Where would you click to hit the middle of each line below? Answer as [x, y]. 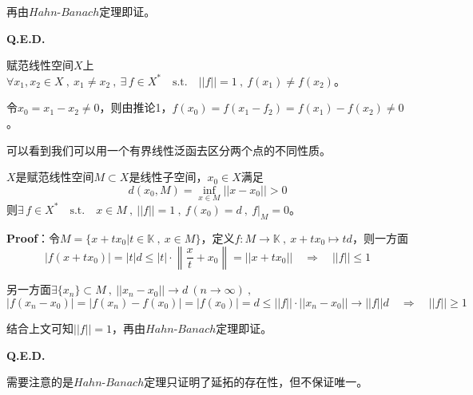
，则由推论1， [136, 107]
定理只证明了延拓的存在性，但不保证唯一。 [256, 382]
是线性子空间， [168, 177]
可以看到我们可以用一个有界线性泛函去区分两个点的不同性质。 [169, 150]
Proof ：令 [34, 237]
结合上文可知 [40, 328]
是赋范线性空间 [55, 177]
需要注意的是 [40, 382]
